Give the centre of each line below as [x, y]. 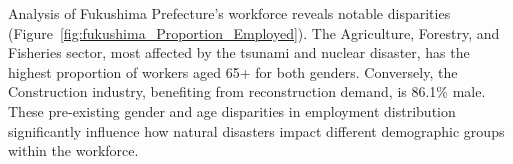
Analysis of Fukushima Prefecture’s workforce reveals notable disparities [229, 13]
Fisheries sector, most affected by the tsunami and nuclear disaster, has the [239, 52]
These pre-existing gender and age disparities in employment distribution [232, 110]
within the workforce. [73, 150]
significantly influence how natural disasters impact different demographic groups [256, 130]
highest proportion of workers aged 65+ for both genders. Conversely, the [233, 71]
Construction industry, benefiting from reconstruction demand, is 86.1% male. [247, 91]
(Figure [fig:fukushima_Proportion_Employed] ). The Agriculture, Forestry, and [254, 32]
